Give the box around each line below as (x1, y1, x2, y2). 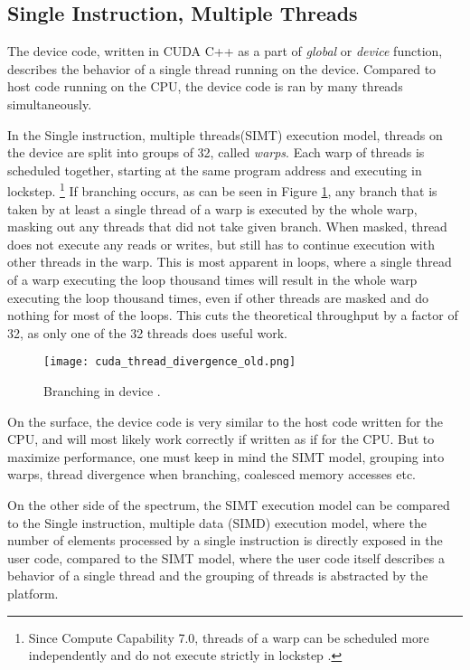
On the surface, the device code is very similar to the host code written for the (7, 411, 443, 430)
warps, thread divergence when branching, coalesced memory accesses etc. (7, 465, 417, 484)
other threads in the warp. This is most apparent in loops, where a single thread (7, 252, 452, 271)
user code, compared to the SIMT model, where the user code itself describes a (7, 548, 445, 567)
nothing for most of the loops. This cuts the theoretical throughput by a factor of (7, 306, 458, 325)
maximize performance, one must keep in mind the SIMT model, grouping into (7, 447, 445, 466)
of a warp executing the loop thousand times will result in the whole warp (7, 269, 418, 288)
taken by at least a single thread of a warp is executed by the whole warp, (7, 199, 418, 218)
